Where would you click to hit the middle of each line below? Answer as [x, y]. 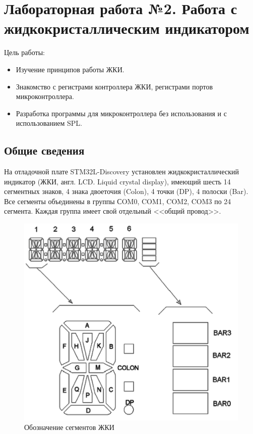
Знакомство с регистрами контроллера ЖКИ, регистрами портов [114, 86]
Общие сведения [44, 150]
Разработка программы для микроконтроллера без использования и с [121, 113]
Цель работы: [24, 52]
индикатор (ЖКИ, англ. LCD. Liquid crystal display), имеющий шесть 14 [117, 181]
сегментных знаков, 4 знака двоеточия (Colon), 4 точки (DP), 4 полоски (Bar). [126, 191]
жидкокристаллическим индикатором [127, 28]
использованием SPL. [49, 123]
